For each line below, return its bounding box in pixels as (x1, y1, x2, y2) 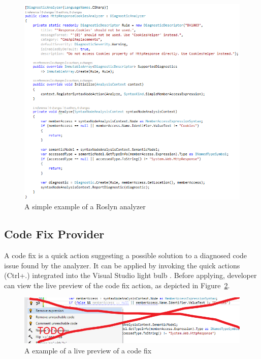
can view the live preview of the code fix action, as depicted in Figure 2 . (4, 280, 230, 290)
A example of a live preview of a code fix (24, 345, 152, 355)
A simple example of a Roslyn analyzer (24, 201, 146, 212)
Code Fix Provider (4, 226, 105, 242)
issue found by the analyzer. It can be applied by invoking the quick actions (4, 260, 240, 270)
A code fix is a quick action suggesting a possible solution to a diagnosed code (4, 250, 247, 261)
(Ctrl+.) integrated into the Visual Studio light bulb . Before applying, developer (4, 270, 257, 281)
